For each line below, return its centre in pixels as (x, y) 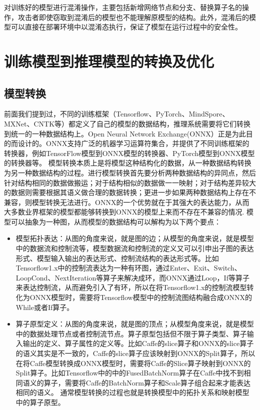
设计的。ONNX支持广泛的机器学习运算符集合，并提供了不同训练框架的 (133, 143)
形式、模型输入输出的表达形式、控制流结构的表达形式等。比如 (117, 258)
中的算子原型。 (40, 402)
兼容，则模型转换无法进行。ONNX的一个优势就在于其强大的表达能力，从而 (127, 202)
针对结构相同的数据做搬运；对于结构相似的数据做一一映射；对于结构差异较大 (130, 182)
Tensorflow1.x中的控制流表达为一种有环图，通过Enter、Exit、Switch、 (128, 268)
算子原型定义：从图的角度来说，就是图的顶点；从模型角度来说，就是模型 (135, 324)
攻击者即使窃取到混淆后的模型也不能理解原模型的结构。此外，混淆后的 (133, 17)
